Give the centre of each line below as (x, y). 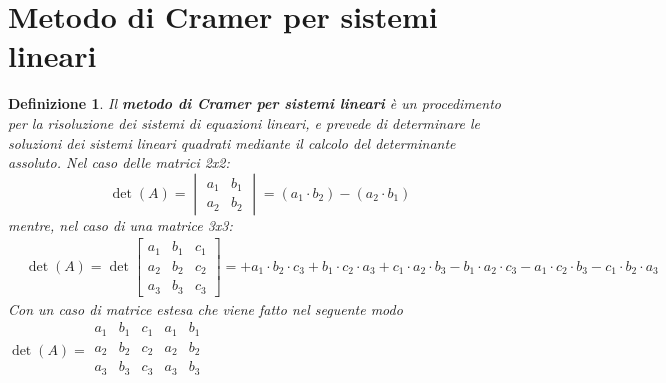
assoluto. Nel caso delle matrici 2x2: (119, 162)
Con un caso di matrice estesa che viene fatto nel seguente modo (205, 308)
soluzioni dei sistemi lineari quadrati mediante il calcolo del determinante (232, 142)
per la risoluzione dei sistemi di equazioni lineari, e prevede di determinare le (244, 122)
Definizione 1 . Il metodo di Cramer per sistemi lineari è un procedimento (254, 103)
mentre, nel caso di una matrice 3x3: (120, 224)
